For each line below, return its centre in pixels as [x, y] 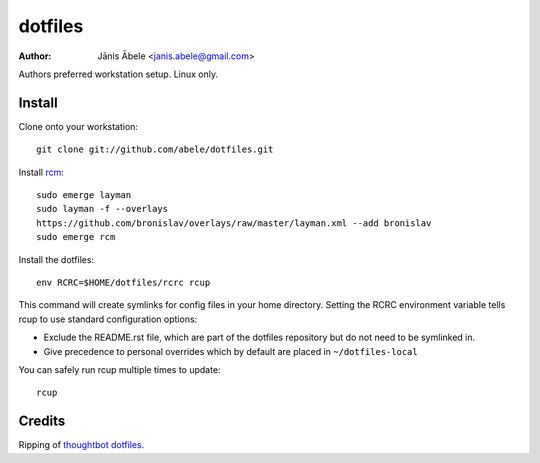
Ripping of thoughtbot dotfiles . [81, 445]
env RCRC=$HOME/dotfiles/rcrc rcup [123, 282]
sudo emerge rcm [76, 237]
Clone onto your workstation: [78, 126]
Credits [42, 421]
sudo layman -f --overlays [102, 209]
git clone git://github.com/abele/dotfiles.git [155, 149]
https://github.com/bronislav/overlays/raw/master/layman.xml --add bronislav [234, 223]
